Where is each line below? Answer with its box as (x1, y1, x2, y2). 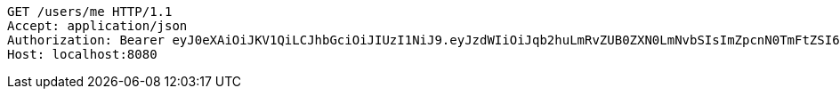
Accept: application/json (7, 19, 188, 33)
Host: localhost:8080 (7, 47, 157, 61)
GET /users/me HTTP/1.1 (7, 4, 173, 19)
